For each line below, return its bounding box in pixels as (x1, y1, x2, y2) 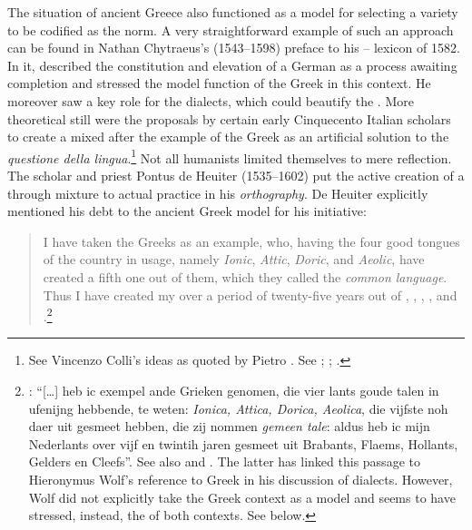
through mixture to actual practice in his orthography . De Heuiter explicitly (7, 183, 428, 202)
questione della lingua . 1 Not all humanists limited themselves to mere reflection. (7, 145, 452, 167)
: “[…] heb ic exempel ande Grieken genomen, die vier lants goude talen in (28, 381, 439, 399)
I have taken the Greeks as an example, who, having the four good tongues (43, 231, 460, 250)
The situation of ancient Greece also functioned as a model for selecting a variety (7, 3, 458, 21)
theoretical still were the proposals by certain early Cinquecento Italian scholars (7, 109, 451, 128)
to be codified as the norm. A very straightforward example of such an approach (7, 20, 454, 39)
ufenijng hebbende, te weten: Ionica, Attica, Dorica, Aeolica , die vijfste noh (28, 398, 448, 417)
